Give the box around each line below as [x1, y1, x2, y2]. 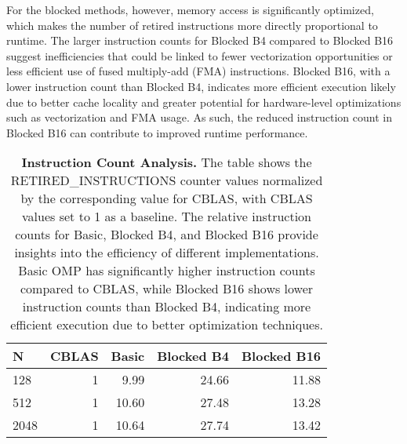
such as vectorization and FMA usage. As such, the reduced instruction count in [6, 109, 392, 126]
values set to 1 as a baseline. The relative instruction [22, 207, 311, 226]
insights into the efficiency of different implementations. [14, 243, 319, 262]
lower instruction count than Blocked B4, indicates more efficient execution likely [6, 78, 396, 94]
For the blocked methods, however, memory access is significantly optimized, [6, 2, 374, 17]
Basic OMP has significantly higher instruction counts [18, 261, 315, 280]
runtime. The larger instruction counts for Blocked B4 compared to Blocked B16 [6, 32, 394, 49]
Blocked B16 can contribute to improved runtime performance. [6, 124, 308, 140]
